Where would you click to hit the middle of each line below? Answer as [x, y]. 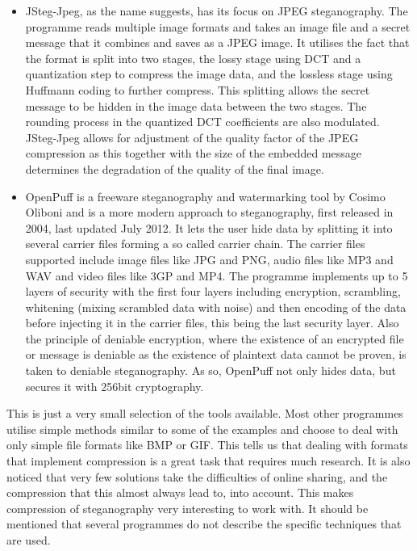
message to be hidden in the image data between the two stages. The [196, 105]
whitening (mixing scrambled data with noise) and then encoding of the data [216, 307]
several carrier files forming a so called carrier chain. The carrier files [195, 244]
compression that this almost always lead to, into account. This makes [180, 492]
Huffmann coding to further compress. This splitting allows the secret [198, 89]
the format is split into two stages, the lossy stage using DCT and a [193, 58]
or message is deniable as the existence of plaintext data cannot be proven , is [216, 354]
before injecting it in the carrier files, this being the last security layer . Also [212, 323]
